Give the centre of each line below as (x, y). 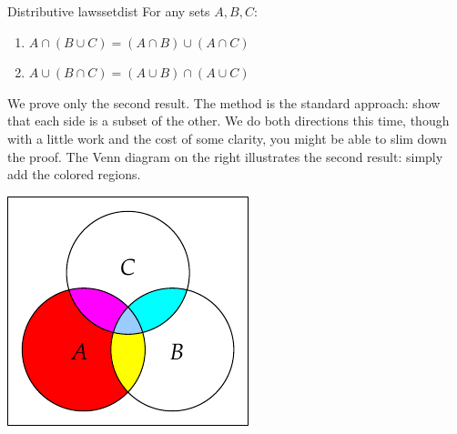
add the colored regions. (74, 174)
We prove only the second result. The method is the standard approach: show (224, 102)
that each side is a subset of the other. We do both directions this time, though (228, 121)
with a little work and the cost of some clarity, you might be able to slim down (227, 138)
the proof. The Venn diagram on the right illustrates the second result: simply (225, 156)
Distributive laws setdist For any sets (109, 11)
